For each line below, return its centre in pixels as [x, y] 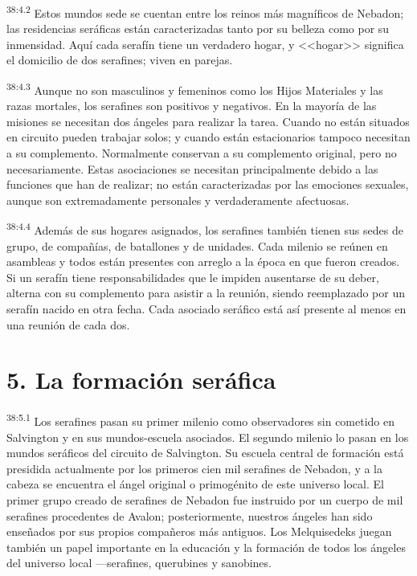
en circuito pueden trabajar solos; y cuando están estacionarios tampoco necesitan [208, 137]
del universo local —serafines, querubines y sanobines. [139, 563]
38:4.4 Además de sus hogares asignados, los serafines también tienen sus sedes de [205, 229]
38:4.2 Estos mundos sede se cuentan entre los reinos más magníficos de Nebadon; [205, 12]
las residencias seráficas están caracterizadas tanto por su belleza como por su [198, 29]
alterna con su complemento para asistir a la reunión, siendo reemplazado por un [206, 293]
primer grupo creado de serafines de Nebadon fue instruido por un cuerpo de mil [205, 500]
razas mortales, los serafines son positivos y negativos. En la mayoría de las [192, 106]
